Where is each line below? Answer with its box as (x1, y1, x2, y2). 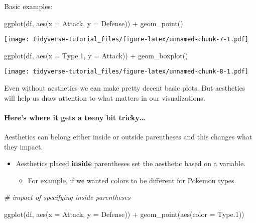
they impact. (4, 141, 43, 152)
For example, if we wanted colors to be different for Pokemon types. (28, 175, 236, 185)
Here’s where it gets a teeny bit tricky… (4, 112, 146, 122)
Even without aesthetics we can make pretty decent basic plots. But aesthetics (4, 83, 245, 93)
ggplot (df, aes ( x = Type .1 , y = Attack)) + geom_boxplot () (4, 50, 188, 60)
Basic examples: (4, 1, 53, 11)
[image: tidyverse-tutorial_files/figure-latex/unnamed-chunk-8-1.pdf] (4, 68, 248, 76)
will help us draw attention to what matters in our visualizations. (4, 92, 205, 103)
